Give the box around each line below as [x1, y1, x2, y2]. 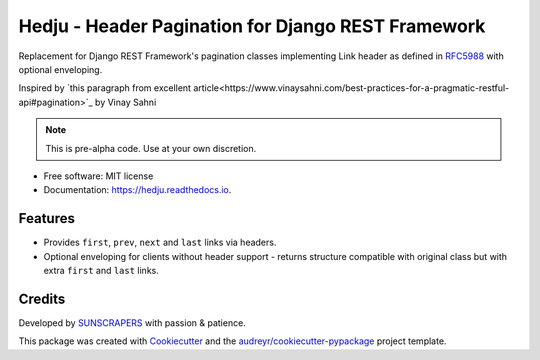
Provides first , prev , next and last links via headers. [43, 236, 277, 249]
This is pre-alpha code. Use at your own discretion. [45, 142, 257, 154]
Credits [18, 290, 66, 307]
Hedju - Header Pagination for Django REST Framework [18, 15, 486, 37]
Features [18, 210, 75, 227]
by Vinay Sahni [95, 96, 157, 108]
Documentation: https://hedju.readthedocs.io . [43, 184, 232, 196]
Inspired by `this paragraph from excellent [18, 82, 192, 94]
